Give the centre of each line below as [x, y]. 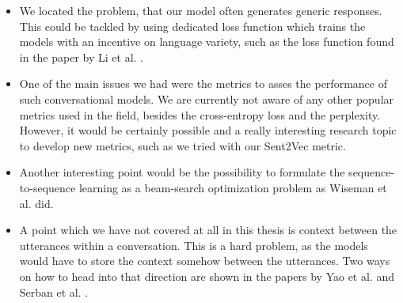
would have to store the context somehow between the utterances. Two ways [205, 261]
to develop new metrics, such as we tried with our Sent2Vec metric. [182, 145]
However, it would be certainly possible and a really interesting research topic [208, 130]
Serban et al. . [54, 292]
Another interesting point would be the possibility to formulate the [182, 172]
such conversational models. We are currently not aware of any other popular [207, 98]
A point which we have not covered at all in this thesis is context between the [208, 230]
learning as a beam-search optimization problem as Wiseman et [233, 187]
